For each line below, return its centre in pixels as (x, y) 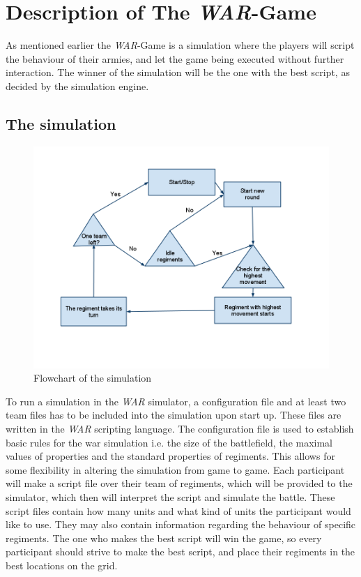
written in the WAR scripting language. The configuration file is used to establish (180, 429)
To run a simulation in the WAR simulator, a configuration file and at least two (176, 401)
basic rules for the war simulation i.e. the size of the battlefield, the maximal (169, 442)
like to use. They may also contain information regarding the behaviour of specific (181, 524)
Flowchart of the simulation (93, 378)
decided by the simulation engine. (77, 85)
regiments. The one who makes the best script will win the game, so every (164, 538)
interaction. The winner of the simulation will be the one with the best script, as (178, 72)
